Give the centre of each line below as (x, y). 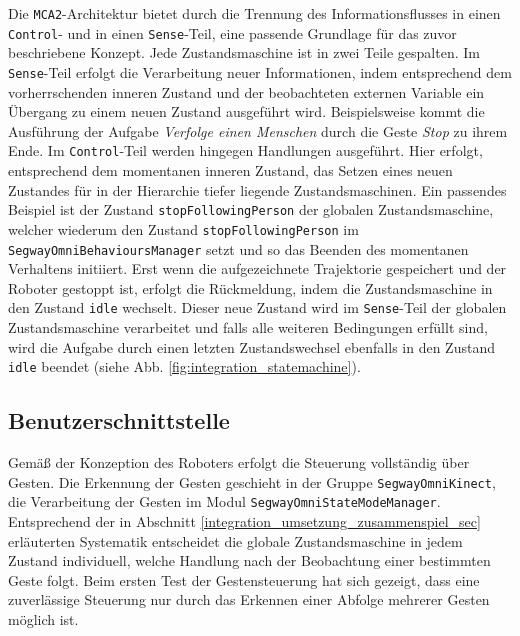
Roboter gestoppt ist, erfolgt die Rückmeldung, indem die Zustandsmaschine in (250, 287)
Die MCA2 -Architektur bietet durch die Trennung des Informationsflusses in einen (254, 13)
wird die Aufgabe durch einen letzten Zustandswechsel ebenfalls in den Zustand (251, 346)
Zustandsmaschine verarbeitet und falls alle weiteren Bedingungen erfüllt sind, (248, 327)
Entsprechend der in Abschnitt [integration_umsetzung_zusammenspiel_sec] (244, 520)
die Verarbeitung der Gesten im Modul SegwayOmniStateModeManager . (224, 501)
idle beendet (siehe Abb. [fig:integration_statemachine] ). (184, 366)
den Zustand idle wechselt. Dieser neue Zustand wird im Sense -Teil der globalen (257, 307)
